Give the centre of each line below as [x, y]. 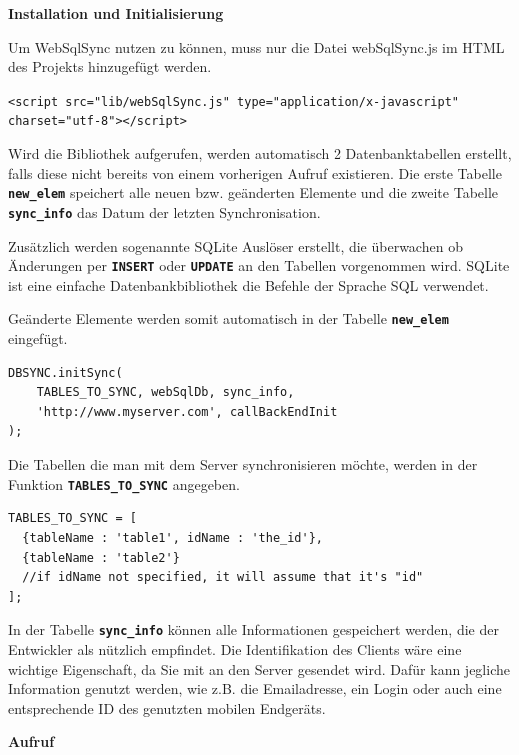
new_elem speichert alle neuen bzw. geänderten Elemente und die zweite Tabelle [253, 192]
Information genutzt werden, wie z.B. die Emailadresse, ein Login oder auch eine [255, 688]
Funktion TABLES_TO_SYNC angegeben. [124, 483]
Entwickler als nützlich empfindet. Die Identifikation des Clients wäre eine [235, 648]
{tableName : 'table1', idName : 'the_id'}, [172, 537]
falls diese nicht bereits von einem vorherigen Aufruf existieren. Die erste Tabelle [255, 172]
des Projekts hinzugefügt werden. [110, 66]
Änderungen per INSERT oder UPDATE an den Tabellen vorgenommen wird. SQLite [259, 265]
